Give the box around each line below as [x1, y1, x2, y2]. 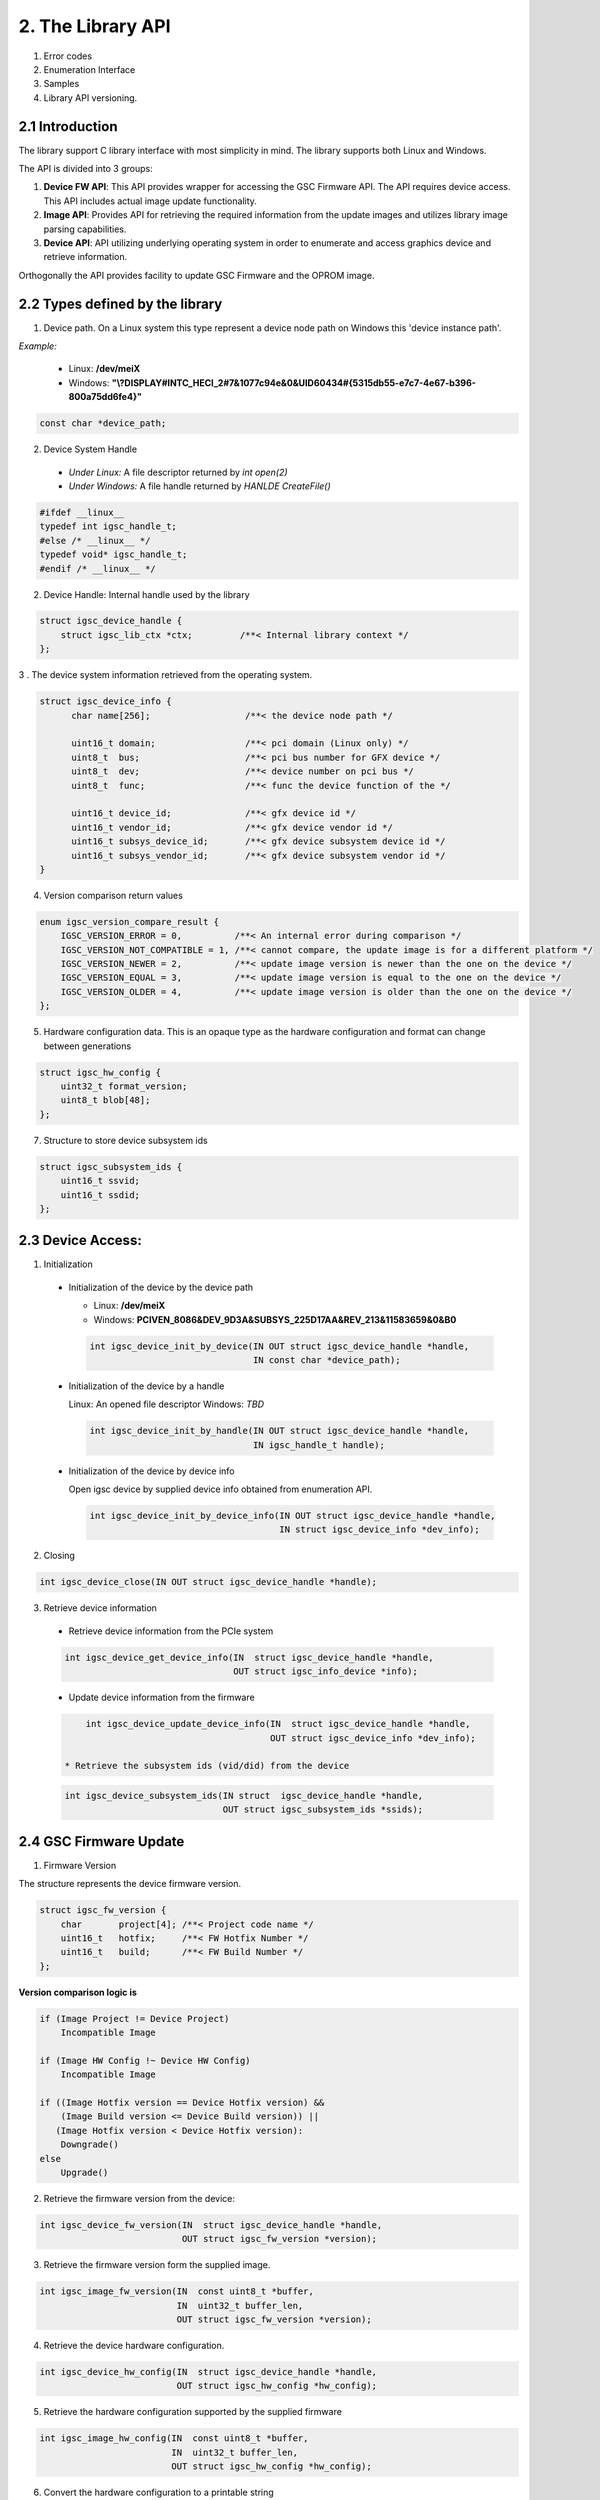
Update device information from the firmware [68, 1691, 255, 1704]
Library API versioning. [43, 91, 138, 104]
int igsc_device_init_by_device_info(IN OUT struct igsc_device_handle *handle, [89, 1510, 496, 1522]
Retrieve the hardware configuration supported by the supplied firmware [43, 2406, 342, 2418]
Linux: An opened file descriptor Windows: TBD [68, 1398, 265, 1410]
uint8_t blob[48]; [60, 1095, 151, 1106]
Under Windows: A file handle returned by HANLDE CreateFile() [68, 480, 332, 492]
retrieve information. [43, 251, 128, 263]
